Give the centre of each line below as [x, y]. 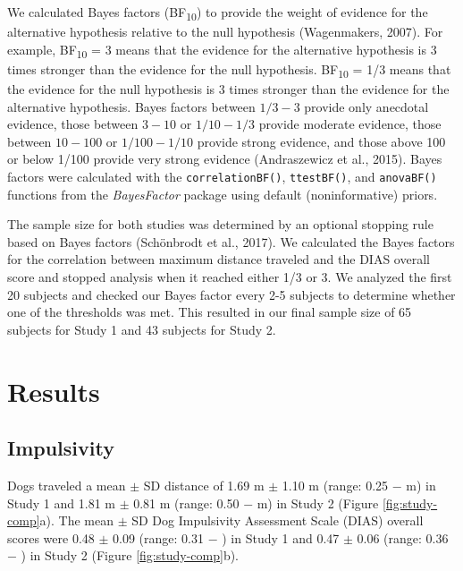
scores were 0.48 [51, 537]
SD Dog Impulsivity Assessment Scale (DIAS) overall [278, 520]
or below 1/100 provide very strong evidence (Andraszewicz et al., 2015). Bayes [225, 159]
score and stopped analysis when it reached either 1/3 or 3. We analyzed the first [230, 276]
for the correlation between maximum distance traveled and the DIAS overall [219, 259]
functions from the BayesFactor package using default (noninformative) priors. [223, 194]
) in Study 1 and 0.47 [281, 537]
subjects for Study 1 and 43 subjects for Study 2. [142, 329]
